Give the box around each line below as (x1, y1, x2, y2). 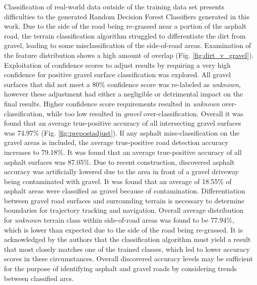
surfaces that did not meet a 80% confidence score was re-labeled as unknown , (4, 79, 241, 89)
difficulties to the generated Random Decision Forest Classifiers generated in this (4, 11, 250, 21)
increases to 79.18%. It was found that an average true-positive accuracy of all (4, 146, 242, 157)
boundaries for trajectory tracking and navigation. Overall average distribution (4, 205, 244, 215)
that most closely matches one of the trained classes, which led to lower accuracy (4, 243, 250, 254)
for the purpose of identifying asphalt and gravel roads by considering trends (4, 263, 237, 274)
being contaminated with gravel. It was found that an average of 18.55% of (4, 176, 232, 186)
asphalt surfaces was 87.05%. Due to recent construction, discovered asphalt (4, 156, 235, 167)
